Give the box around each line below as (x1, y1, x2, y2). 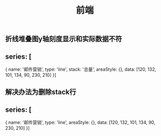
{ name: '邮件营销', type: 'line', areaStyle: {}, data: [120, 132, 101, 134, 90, (5, 119, 155, 125)
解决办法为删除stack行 (5, 88, 77, 97)
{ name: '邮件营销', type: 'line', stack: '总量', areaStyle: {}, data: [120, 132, (5, 66, 156, 72)
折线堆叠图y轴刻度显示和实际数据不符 (5, 35, 122, 43)
